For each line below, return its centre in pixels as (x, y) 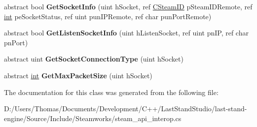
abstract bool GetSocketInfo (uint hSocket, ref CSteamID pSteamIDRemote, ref (128, 6)
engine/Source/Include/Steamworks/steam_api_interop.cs (93, 118)
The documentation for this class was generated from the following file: (111, 92)
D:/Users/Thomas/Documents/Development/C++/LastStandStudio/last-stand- (126, 109)
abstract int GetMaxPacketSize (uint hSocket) (78, 75)
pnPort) (16, 42)
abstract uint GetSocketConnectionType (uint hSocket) (94, 59)
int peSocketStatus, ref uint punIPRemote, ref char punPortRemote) (108, 16)
